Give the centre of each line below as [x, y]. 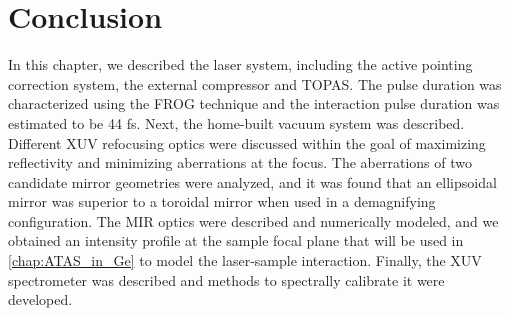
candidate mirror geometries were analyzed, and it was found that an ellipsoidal [252, 181]
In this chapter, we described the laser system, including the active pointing [240, 64]
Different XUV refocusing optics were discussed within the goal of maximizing [247, 142]
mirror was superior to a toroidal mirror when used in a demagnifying [222, 201]
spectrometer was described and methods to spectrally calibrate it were [226, 279]
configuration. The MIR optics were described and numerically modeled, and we [253, 220]
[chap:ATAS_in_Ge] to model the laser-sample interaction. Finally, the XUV [245, 260]
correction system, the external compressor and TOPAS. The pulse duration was [255, 83]
